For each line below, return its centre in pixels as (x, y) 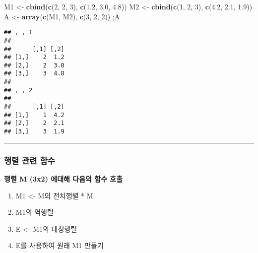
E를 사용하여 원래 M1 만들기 (60, 245)
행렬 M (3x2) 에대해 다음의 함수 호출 (64, 178)
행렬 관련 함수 (30, 160)
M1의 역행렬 (34, 212)
